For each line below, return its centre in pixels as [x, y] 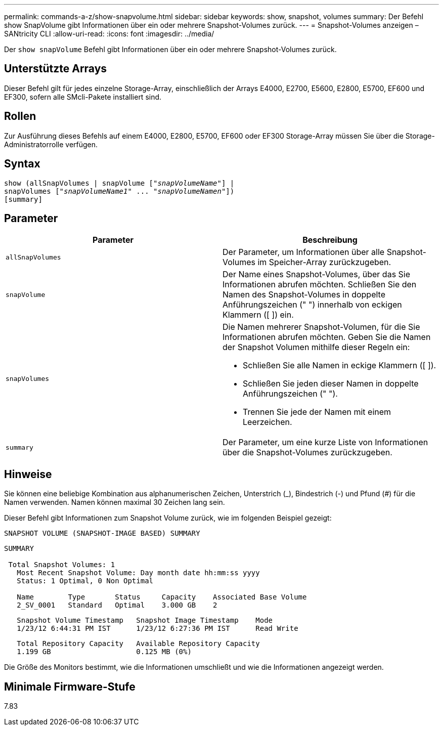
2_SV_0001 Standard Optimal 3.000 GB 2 [117, 605]
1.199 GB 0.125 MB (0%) [104, 652]
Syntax [22, 164]
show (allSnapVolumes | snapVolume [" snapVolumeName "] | [119, 183]
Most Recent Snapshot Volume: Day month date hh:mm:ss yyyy [138, 573]
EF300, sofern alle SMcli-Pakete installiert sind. [83, 97]
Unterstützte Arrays [56, 69]
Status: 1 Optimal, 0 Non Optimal [85, 581]
